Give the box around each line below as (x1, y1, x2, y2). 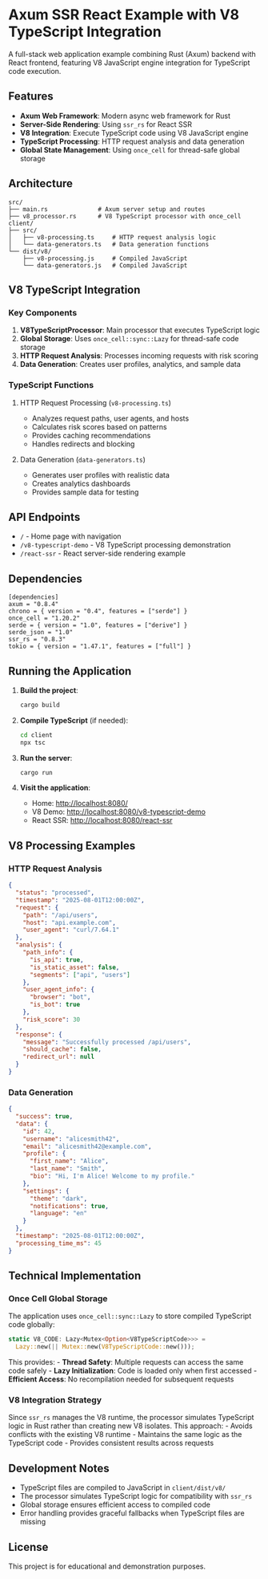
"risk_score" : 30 (22, 1015, 81, 1024)
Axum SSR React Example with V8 (8, 6, 240, 24)
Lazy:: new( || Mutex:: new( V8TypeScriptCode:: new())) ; (15, 1343, 195, 1351)
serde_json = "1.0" (8, 629, 74, 637)
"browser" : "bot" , (29, 993, 91, 1001)
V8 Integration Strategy (8, 1394, 102, 1406)
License (8, 1540, 49, 1554)
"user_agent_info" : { (22, 986, 94, 994)
